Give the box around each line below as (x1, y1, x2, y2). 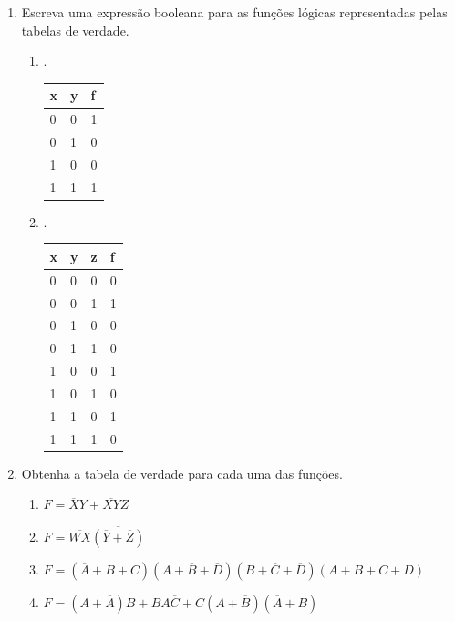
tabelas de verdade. (21, 20, 129, 39)
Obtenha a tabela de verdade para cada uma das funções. (21, 463, 343, 482)
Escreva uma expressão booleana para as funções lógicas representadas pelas (21, 3, 448, 21)
